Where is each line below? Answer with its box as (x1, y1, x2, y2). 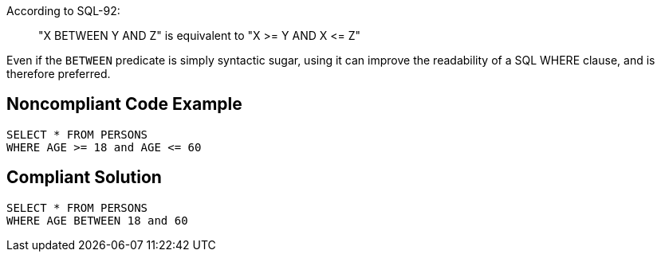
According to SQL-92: (6, 4, 120, 18)
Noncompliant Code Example (6, 94, 242, 115)
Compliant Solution (6, 167, 162, 188)
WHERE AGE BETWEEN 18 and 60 (6, 213, 188, 227)
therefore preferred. (6, 67, 111, 80)
